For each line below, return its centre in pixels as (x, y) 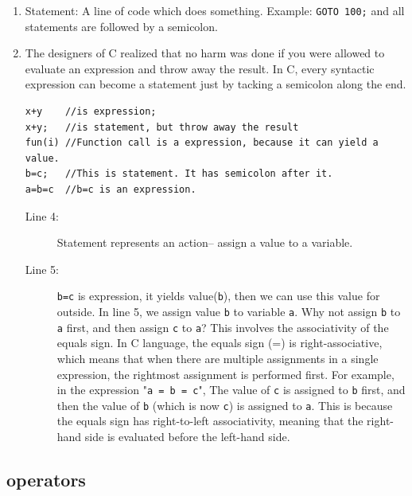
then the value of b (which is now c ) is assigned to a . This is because (225, 405)
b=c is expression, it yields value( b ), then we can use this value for (218, 296)
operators (46, 480)
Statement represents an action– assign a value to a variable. (205, 242)
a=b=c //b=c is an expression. (111, 189)
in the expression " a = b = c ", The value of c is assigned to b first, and (231, 390)
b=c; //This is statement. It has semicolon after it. (179, 174)
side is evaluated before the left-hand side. (187, 437)
